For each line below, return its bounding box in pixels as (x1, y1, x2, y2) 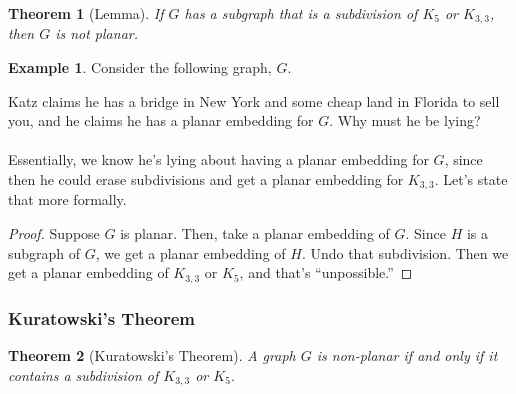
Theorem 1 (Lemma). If (8, 3, 164, 23)
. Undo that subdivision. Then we (301, 242, 509, 263)
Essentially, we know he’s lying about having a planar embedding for (8, 149, 429, 170)
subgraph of (8, 242, 81, 263)
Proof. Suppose (8, 223, 100, 244)
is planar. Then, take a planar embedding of (120, 223, 390, 244)
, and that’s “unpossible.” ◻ (239, 262, 413, 283)
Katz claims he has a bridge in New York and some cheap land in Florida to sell (8, 90, 500, 111)
